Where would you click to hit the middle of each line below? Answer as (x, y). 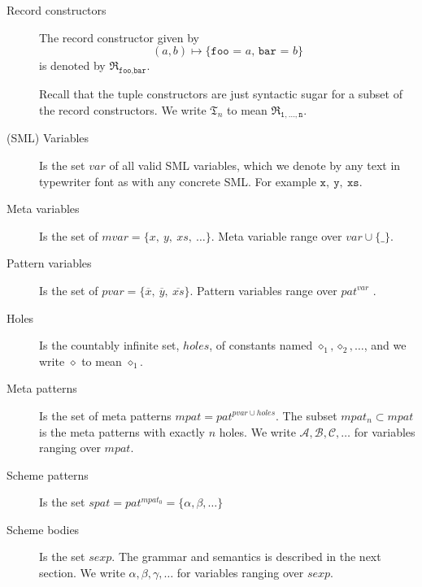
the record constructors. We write (123, 109)
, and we (385, 345)
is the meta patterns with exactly (122, 431)
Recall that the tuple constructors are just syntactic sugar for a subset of (221, 93)
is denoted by (72, 65)
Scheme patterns (48, 474)
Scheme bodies (43, 529)
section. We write (82, 573)
